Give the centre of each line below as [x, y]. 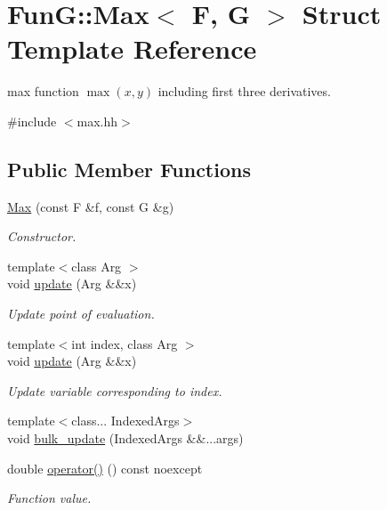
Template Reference [132, 49]
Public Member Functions [129, 169]
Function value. [49, 498]
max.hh [97, 121]
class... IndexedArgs [125, 421]
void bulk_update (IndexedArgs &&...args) [125, 438]
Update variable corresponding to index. [115, 390]
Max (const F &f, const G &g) [91, 206]
